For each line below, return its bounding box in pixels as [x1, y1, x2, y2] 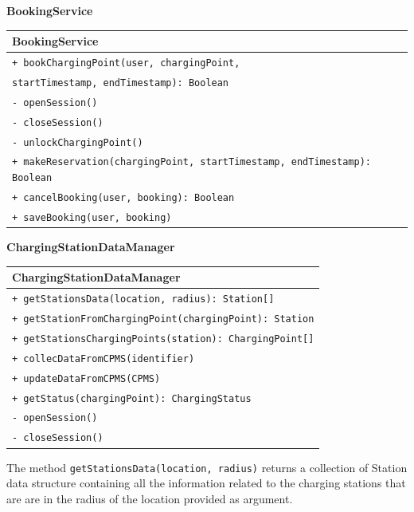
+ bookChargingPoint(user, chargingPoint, [12, 57, 240, 69]
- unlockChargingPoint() [12, 136, 143, 148]
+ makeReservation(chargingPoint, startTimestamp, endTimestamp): [12, 156, 372, 168]
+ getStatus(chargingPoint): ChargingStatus [12, 392, 252, 404]
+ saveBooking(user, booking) [12, 211, 172, 223]
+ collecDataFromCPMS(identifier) [12, 352, 195, 364]
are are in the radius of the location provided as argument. [6, 490, 293, 506]
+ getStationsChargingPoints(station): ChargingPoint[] [12, 333, 314, 345]
